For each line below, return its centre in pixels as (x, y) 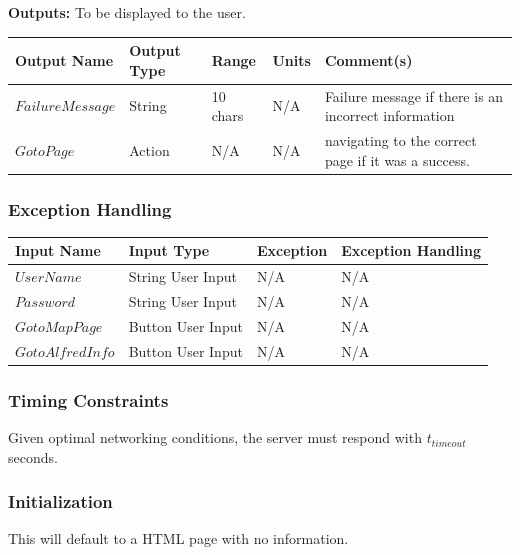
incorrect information (389, 115)
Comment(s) (368, 59)
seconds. (33, 456)
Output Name (64, 59)
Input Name (58, 250)
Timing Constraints (88, 399)
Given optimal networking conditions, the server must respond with (215, 437)
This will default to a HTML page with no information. (178, 538)
